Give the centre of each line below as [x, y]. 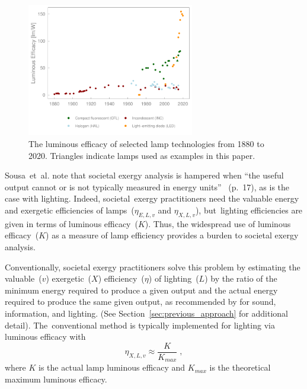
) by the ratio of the [241, 278]
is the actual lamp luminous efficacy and [112, 367]
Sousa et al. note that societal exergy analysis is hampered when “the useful [144, 175]
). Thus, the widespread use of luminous [218, 223]
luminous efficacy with [45, 337]
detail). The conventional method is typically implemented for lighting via [140, 325]
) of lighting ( [174, 278]
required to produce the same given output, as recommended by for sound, [140, 302]
